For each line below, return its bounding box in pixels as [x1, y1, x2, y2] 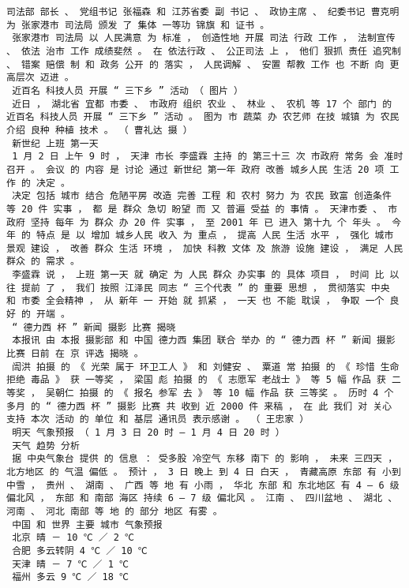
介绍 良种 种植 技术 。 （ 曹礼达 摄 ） [6, 124, 193, 136]
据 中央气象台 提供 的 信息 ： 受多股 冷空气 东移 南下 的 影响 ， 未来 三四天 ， [12, 453, 398, 465]
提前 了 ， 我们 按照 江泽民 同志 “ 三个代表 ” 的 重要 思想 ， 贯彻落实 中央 [21, 282, 390, 294]
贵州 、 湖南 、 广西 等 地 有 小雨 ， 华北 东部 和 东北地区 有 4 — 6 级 [45, 479, 400, 491]
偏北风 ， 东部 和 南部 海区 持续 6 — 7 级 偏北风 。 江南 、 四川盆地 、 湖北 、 [6, 492, 398, 504]
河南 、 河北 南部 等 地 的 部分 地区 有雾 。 [6, 505, 223, 517]
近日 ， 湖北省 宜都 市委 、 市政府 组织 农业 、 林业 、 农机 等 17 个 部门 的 [12, 98, 392, 110]
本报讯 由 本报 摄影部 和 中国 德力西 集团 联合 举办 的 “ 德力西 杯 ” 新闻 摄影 [12, 335, 396, 346]
